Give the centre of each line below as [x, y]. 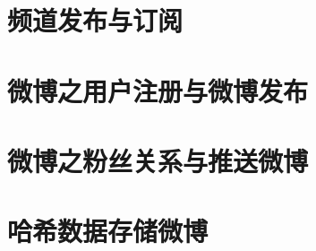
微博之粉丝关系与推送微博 [158, 160]
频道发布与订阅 [95, 20]
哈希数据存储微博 [108, 231]
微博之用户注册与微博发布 [158, 90]
